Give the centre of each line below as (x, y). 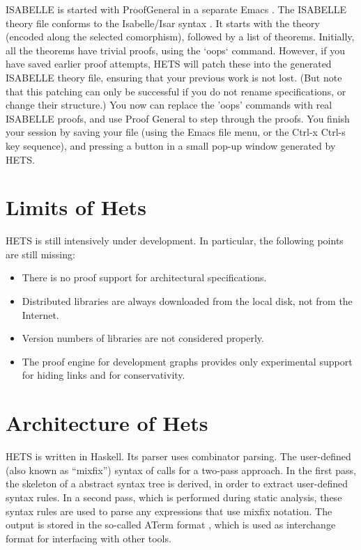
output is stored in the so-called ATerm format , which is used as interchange (171, 525)
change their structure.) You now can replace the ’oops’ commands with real (169, 105)
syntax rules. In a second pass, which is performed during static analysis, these (174, 497)
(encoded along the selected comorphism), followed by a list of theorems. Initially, (180, 37)
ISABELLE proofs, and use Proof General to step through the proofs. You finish (178, 118)
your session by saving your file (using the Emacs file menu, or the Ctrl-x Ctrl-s (176, 132)
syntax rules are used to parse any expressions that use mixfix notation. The (169, 511)
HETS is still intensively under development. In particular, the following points (175, 241)
